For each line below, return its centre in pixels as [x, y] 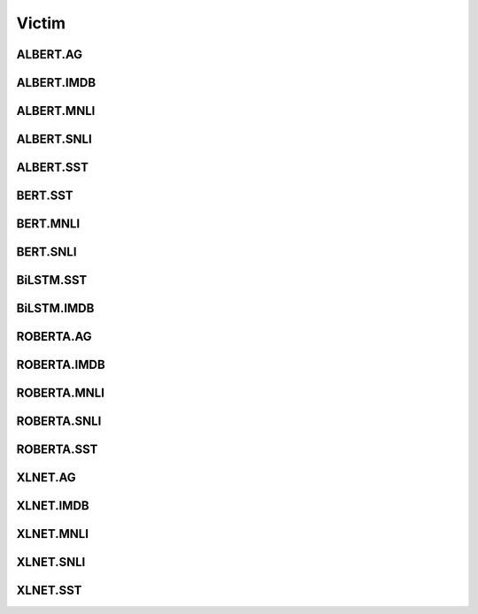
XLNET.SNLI [51, 562]
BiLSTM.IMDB [55, 308]
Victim [41, 23]
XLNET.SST [49, 591]
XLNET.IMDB [53, 506]
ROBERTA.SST [57, 450]
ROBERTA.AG [54, 337]
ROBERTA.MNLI [61, 393]
